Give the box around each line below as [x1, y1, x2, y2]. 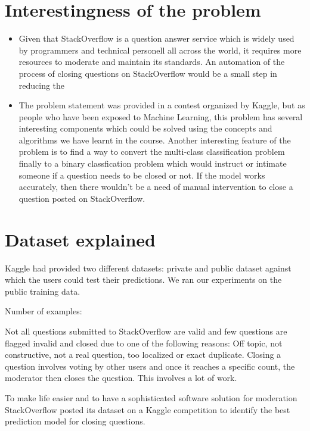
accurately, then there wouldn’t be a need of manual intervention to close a [18, 180, 293, 193]
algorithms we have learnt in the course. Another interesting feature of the [18, 133, 291, 146]
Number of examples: [5, 305, 82, 317]
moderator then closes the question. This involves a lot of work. [5, 371, 237, 384]
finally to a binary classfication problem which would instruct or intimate [18, 157, 287, 170]
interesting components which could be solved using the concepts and [18, 122, 272, 135]
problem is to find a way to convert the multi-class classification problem [18, 145, 285, 158]
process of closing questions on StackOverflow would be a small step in [18, 67, 277, 79]
